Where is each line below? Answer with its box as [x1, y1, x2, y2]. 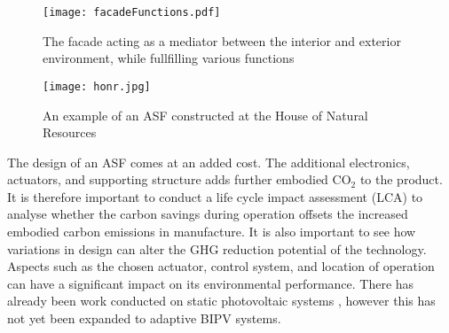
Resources [43, 123, 97, 142]
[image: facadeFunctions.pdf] [43, 6, 221, 19]
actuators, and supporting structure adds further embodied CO [7, 170, 351, 189]
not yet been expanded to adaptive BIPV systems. [7, 309, 281, 328]
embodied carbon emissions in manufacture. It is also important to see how [7, 222, 416, 241]
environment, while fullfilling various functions [43, 49, 295, 67]
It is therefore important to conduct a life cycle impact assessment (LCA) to [7, 187, 423, 205]
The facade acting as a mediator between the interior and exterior [43, 31, 401, 50]
